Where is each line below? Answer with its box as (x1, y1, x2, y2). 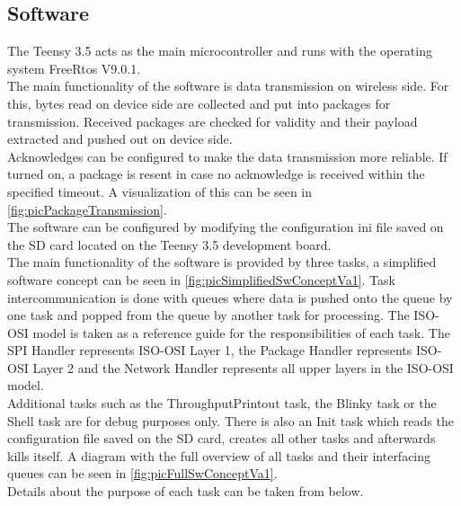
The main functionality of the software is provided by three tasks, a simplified (7, 253, 437, 271)
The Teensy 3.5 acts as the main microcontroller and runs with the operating (7, 41, 432, 60)
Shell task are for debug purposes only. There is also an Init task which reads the (7, 411, 454, 430)
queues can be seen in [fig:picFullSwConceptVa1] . (7, 464, 278, 483)
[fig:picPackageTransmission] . (7, 200, 167, 218)
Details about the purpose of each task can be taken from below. (7, 482, 364, 501)
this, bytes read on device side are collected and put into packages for (7, 93, 391, 112)
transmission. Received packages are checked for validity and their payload (7, 111, 418, 130)
